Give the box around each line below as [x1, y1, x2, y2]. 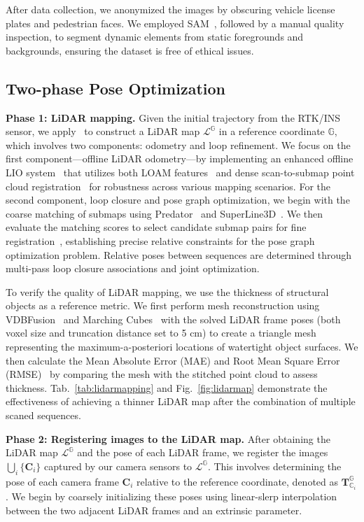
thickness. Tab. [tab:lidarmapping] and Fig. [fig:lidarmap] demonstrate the [6, 380, 328, 395]
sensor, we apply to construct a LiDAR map [6, 124, 200, 139]
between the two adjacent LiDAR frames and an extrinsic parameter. [6, 502, 302, 517]
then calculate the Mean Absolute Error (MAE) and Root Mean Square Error [6, 353, 340, 367]
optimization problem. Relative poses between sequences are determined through [6, 247, 352, 262]
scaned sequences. [6, 408, 81, 423]
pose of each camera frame [6, 474, 119, 488]
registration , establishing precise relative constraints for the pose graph [6, 233, 315, 248]
